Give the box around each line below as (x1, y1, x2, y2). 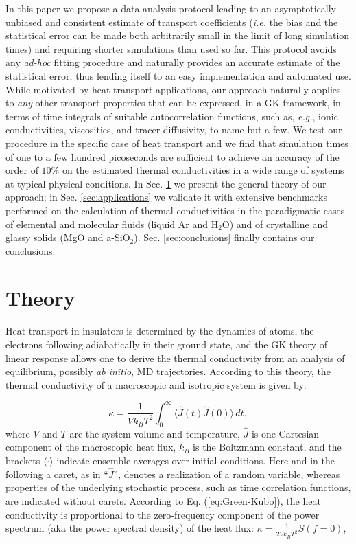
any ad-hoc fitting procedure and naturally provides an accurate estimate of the (5, 55, 340, 69)
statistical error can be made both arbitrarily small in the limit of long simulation (5, 28, 350, 43)
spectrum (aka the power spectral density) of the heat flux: (5, 521, 254, 535)
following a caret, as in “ (5, 466, 108, 481)
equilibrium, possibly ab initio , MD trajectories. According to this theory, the (5, 364, 331, 378)
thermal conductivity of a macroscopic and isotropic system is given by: (5, 377, 307, 392)
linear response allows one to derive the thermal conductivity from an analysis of (5, 350, 345, 365)
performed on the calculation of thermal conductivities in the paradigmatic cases (5, 203, 345, 217)
